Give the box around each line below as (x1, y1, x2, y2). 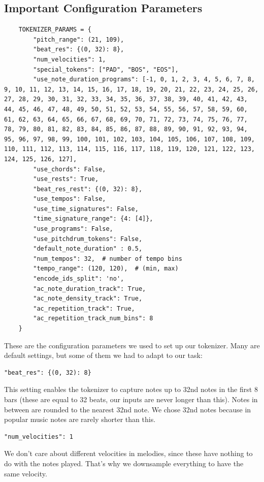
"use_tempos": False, (33, 195, 106, 203)
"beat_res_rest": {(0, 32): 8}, (33, 185, 143, 193)
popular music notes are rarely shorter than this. (4, 414, 156, 425)
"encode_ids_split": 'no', (33, 275, 124, 283)
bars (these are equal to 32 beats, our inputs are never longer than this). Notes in (4, 394, 258, 404)
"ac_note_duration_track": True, (33, 285, 146, 292)
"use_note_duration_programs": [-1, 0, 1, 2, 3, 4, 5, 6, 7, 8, (33, 76, 255, 83)
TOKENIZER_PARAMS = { (18, 26, 91, 34)
